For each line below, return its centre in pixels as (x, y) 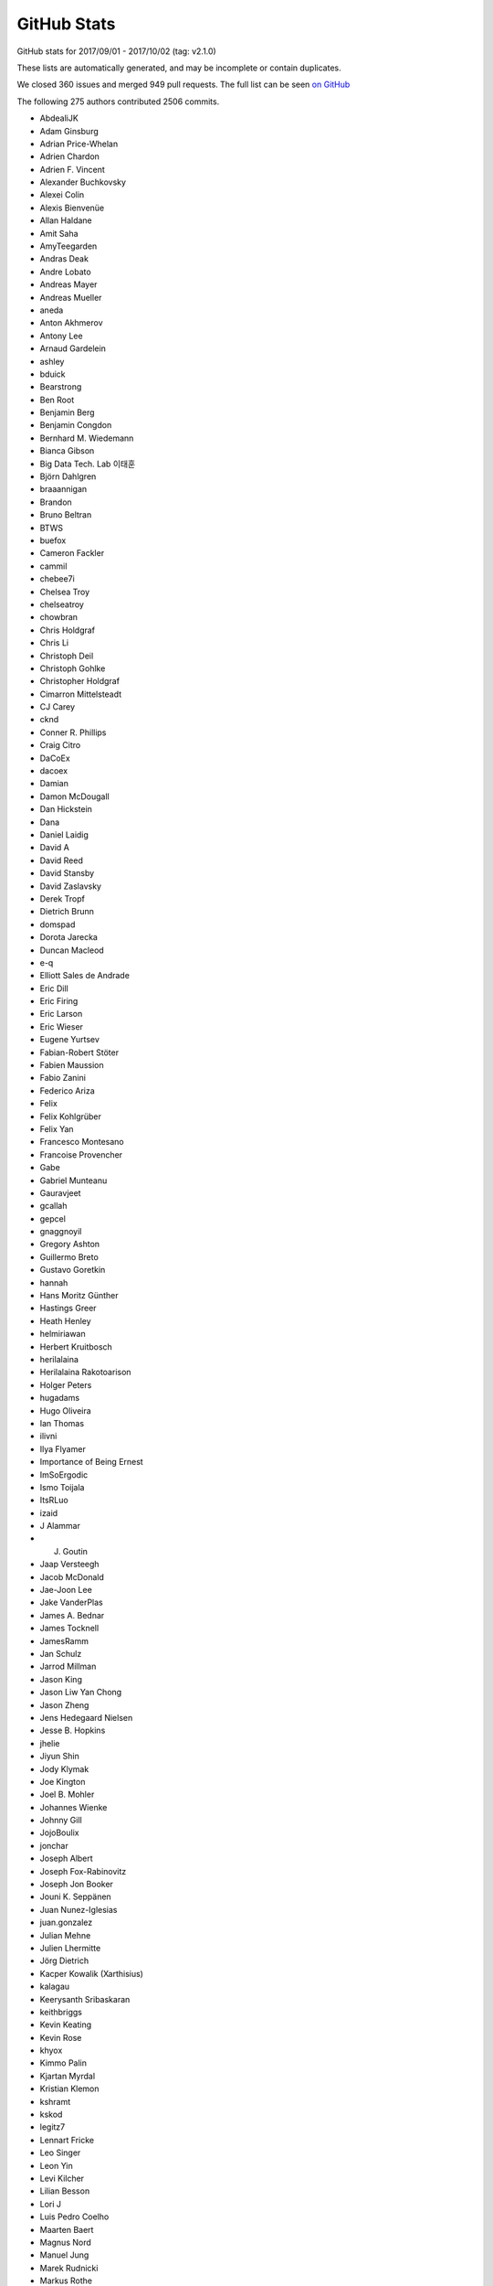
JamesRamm (64, 1640)
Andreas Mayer (68, 284)
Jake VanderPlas (72, 1602)
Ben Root (57, 400)
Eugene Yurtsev (70, 1040)
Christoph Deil (67, 656)
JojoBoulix (59, 1832)
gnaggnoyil (61, 1232)
